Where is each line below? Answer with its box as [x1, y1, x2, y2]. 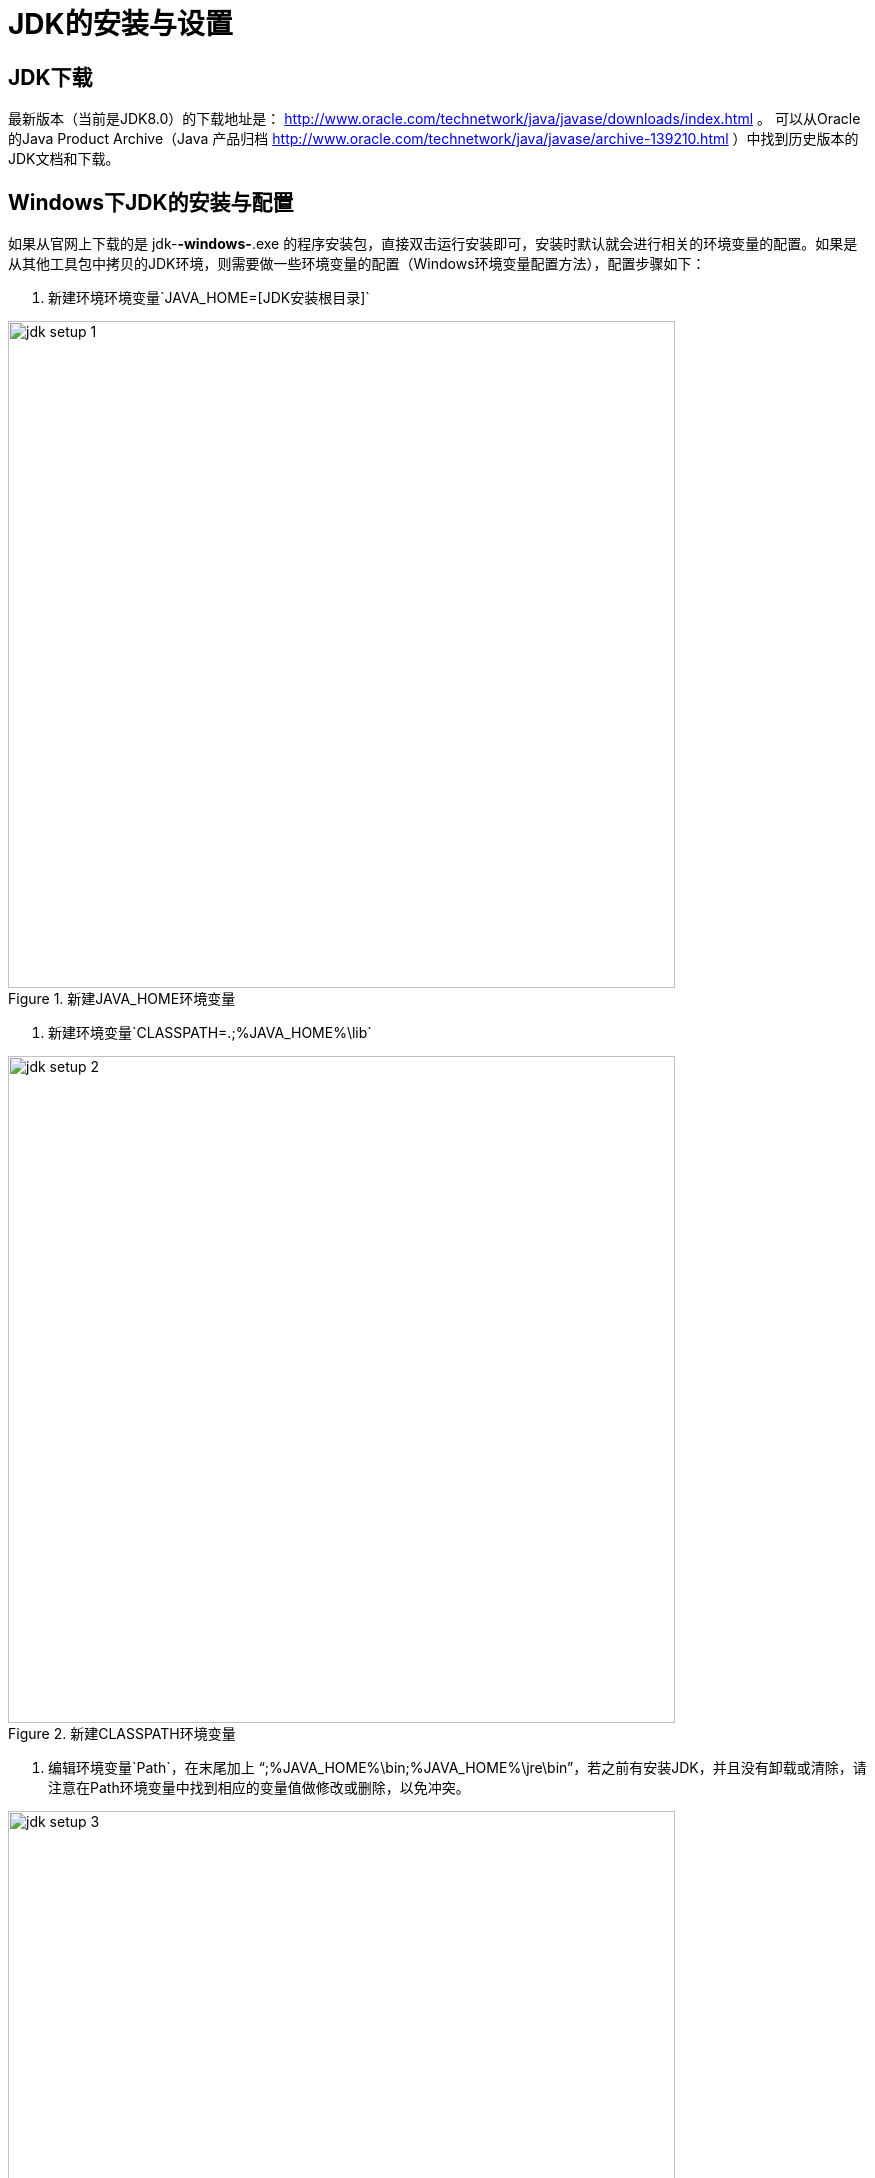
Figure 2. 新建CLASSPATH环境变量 [8, 1725, 236, 1743]
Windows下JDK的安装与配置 [8, 189, 294, 215]
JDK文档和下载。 [8, 150, 120, 168]
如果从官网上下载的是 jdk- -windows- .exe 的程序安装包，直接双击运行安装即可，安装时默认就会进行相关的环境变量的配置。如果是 [8, 235, 858, 253]
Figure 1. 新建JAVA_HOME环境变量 [8, 990, 236, 1008]
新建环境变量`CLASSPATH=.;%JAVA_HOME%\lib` [48, 1024, 372, 1042]
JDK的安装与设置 [8, 7, 233, 41]
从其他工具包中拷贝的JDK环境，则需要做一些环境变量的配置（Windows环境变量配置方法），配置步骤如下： [8, 255, 706, 273]
